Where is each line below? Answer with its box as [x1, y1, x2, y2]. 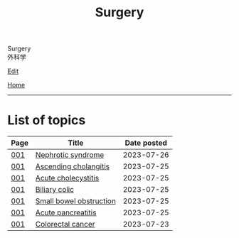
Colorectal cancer [35, 220, 95, 229]
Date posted [124, 138, 167, 148]
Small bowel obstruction [35, 196, 116, 206]
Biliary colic [35, 185, 75, 195]
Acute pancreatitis [35, 207, 97, 217]
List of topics [7, 112, 86, 129]
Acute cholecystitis [35, 173, 100, 183]
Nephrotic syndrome [35, 150, 105, 160]
